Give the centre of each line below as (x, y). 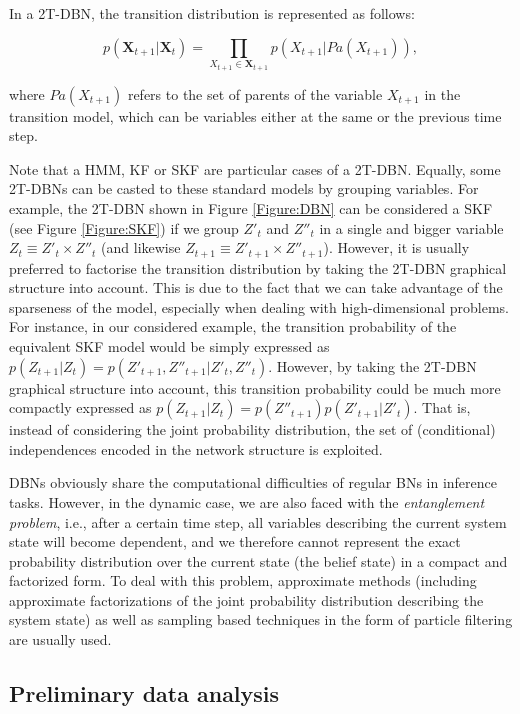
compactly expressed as (80, 407)
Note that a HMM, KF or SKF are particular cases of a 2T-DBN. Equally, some (255, 168)
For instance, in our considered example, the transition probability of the (233, 326)
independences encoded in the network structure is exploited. (196, 448)
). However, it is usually (396, 247)
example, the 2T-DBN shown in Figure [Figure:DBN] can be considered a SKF (251, 207)
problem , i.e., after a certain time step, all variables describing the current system (258, 521)
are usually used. (60, 639)
